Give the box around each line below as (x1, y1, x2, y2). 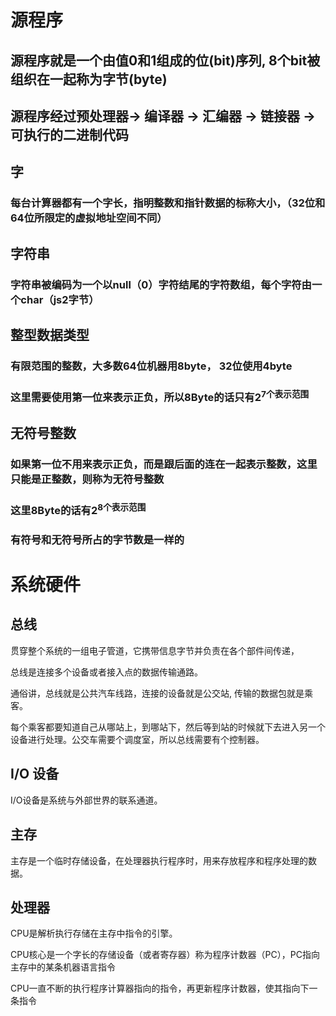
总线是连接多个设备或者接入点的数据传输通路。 (10, 666, 203, 678)
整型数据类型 (10, 326, 90, 343)
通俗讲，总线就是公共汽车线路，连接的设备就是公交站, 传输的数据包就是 (10, 687, 305, 699)
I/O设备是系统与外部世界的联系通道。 (10, 794, 163, 806)
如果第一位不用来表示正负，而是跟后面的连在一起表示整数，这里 (10, 457, 318, 471)
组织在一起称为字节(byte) (10, 71, 168, 88)
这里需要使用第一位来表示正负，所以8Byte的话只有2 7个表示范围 (10, 388, 310, 405)
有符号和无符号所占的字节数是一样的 (10, 532, 185, 546)
